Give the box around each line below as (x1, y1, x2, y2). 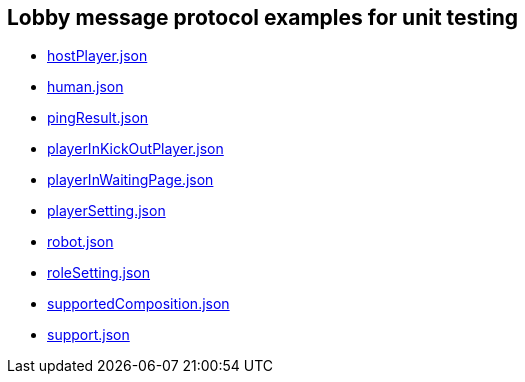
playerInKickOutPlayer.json (47, 140, 224, 158)
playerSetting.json (47, 202, 166, 220)
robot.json (47, 233, 114, 251)
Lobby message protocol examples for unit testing (7, 5, 519, 30)
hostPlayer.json (47, 47, 148, 65)
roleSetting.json (47, 264, 151, 282)
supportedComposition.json (47, 295, 230, 313)
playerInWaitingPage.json (47, 171, 214, 189)
